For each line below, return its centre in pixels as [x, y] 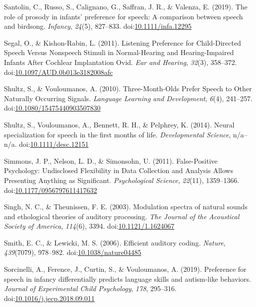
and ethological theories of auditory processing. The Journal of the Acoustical [122, 216]
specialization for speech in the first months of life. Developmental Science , [118, 134]
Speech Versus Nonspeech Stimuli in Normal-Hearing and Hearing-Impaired [119, 52]
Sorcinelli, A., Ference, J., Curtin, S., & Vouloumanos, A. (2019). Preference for [125, 269]
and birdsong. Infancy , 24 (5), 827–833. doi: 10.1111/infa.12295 [98, 26]
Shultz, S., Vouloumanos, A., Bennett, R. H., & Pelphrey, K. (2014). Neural [119, 124]
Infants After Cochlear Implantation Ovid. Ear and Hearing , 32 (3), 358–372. [121, 62]
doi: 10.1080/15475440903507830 [52, 108]
